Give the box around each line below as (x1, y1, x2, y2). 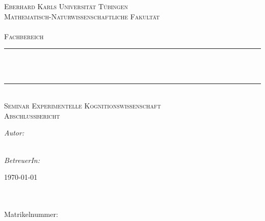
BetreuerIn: (4, 154, 40, 165)
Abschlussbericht (4, 110, 60, 121)
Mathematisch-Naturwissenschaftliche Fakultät (4, 11, 160, 21)
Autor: (4, 127, 24, 138)
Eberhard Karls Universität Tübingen (4, 1, 128, 11)
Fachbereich (4, 31, 44, 41)
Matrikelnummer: (4, 208, 58, 219)
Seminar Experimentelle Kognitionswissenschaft (4, 100, 161, 111)
